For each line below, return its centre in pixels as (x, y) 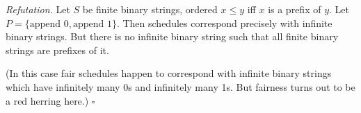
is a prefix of (295, 9)
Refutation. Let (38, 9)
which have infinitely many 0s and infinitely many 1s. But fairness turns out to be (180, 86)
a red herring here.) (47, 100)
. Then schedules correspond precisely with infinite (224, 23)
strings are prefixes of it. (57, 50)
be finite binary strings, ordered (150, 9)
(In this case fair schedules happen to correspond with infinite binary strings (169, 73)
